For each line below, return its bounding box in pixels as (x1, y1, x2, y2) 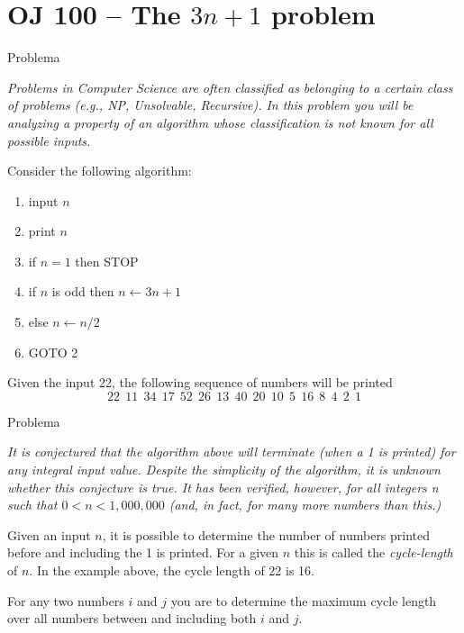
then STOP (75, 251, 139, 270)
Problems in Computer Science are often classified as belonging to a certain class (7, 77, 453, 96)
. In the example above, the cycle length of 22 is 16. (29, 561, 314, 579)
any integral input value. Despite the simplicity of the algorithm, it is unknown (7, 460, 441, 479)
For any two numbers (7, 591, 124, 610)
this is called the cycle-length (294, 543, 453, 562)
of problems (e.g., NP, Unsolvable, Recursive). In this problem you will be (7, 95, 414, 114)
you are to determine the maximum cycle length (170, 591, 437, 610)
